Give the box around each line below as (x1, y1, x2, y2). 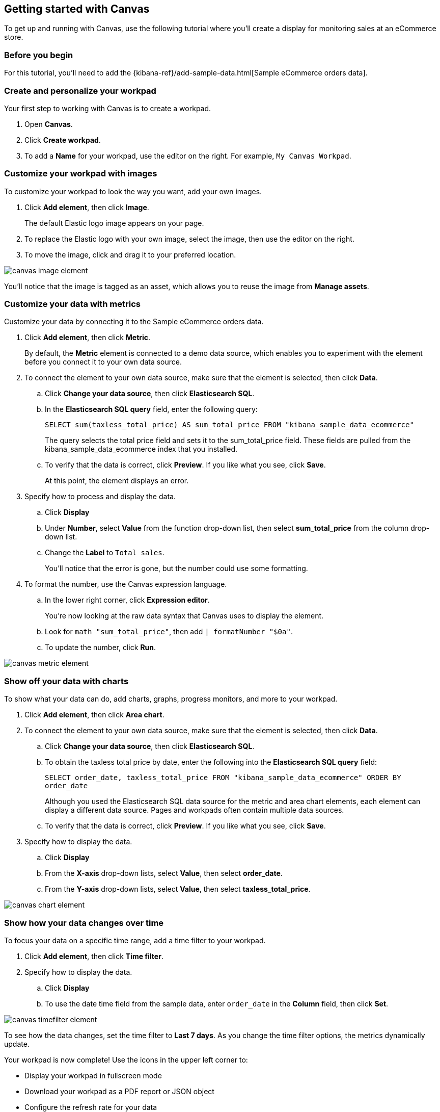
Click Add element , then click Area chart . (24, 710, 164, 719)
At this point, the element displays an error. (45, 476, 189, 485)
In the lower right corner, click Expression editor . (45, 596, 210, 605)
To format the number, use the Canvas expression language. (24, 580, 227, 589)
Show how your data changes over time (4, 917, 164, 928)
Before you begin (4, 49, 73, 60)
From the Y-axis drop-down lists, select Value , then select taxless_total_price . (45, 885, 311, 894)
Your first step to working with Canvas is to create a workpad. (4, 104, 211, 113)
